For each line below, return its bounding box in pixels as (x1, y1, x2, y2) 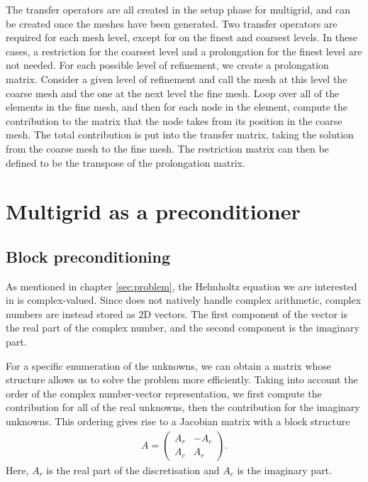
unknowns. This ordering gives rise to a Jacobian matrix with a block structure (6, 414, 350, 429)
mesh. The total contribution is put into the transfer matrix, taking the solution (6, 127, 354, 142)
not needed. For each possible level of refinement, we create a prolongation (6, 57, 329, 72)
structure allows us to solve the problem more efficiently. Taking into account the (6, 372, 358, 387)
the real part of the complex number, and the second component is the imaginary (6, 320, 359, 335)
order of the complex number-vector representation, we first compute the (6, 385, 322, 400)
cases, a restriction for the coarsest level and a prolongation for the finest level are (6, 43, 362, 58)
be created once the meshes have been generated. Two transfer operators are (6, 16, 338, 31)
